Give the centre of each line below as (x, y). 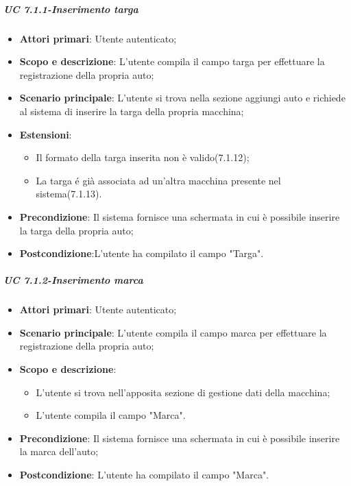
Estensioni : (46, 134)
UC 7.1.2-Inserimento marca (73, 280)
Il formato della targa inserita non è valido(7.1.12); (143, 157)
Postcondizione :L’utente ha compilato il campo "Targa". (142, 253)
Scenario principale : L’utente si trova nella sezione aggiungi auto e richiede (182, 98)
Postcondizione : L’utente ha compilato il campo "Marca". (144, 474)
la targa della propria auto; (76, 230)
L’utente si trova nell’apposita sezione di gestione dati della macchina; (183, 392)
